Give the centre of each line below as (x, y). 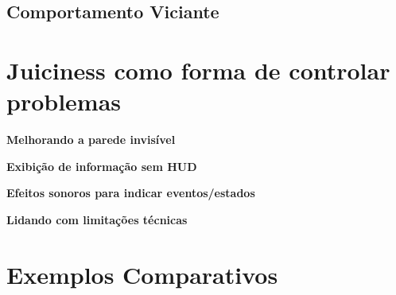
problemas (64, 101)
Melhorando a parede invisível (91, 140)
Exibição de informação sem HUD (102, 166)
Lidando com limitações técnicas (97, 219)
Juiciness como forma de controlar (198, 70)
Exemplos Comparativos (142, 274)
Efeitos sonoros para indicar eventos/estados (131, 193)
